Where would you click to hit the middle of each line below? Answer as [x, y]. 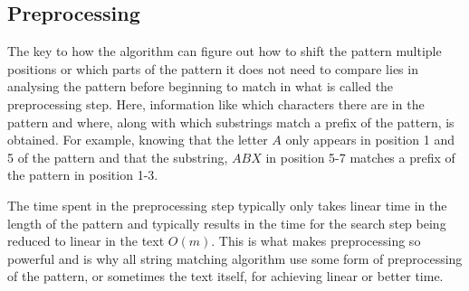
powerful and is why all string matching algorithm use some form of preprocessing [235, 258]
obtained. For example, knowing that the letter [138, 140]
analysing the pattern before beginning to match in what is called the [201, 86]
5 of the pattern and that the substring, [118, 157]
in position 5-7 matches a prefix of [360, 157]
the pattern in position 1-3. [83, 175]
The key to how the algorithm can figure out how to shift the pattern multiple [225, 51]
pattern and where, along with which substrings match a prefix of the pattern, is [231, 122]
